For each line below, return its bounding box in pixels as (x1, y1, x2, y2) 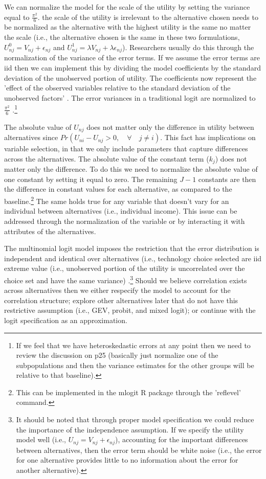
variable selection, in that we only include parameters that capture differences (4, 143, 248, 154)
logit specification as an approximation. (4, 314, 127, 325)
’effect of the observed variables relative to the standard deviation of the (4, 82, 231, 93)
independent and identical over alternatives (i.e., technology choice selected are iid (4, 253, 262, 263)
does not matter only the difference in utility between (86, 121, 254, 132)
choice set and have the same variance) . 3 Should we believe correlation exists (4, 273, 247, 285)
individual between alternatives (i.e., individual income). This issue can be (4, 206, 237, 216)
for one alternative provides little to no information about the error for (16, 454, 238, 465)
